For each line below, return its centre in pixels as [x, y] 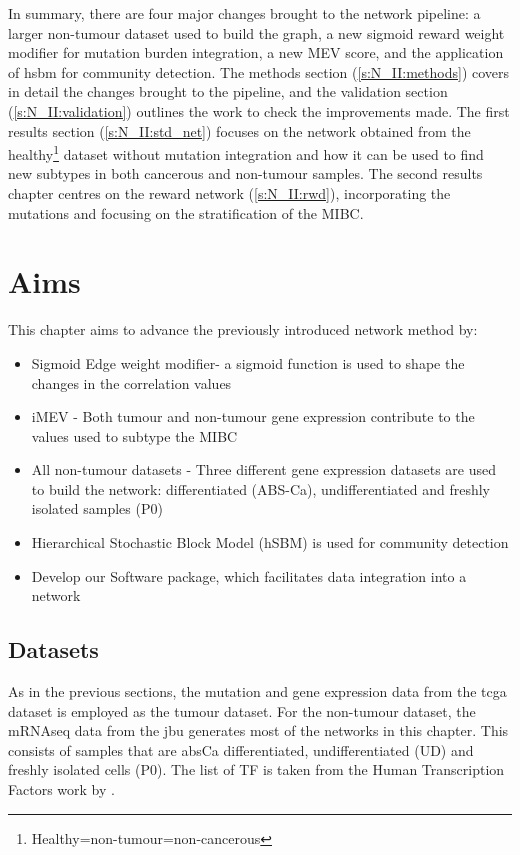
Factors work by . [61, 789]
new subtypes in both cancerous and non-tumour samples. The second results [245, 173]
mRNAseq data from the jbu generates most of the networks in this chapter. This [258, 730]
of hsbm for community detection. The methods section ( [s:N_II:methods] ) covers [259, 71]
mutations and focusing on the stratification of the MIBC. [186, 212]
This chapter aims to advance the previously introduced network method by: [243, 329]
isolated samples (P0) [97, 508]
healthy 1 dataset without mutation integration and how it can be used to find [246, 152]
